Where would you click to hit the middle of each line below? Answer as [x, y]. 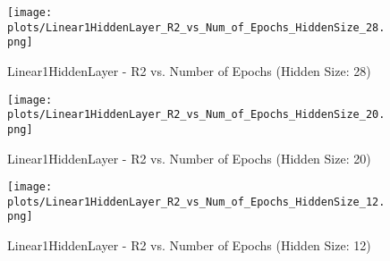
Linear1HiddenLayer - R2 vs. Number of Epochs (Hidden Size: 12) [189, 245]
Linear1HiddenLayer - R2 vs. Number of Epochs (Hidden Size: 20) [189, 158]
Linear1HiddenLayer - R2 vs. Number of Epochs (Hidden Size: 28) [189, 70]
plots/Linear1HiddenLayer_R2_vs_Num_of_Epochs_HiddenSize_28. [196, 27]
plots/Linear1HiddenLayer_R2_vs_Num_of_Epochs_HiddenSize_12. [196, 202]
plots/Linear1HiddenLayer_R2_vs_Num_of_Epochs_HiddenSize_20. [196, 115]
